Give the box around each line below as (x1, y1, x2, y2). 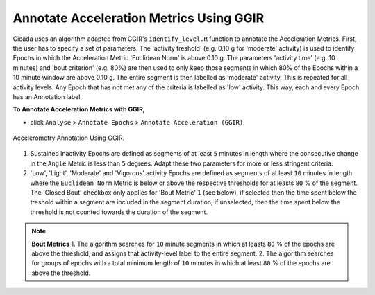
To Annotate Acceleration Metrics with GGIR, (12, 105, 146, 114)
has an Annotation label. (12, 92, 83, 100)
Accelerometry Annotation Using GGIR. (12, 134, 125, 142)
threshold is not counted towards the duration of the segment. (30, 208, 208, 216)
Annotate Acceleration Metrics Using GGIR (12, 10, 265, 26)
